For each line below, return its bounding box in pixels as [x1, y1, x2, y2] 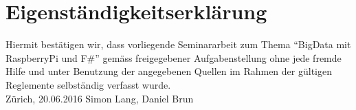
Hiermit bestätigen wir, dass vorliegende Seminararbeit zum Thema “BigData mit [5, 37, 351, 52]
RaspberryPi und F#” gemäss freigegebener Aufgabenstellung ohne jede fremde [5, 50, 342, 65]
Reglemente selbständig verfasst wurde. [5, 77, 171, 91]
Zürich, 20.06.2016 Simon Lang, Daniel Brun [5, 91, 194, 105]
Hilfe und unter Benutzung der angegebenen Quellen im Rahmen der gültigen [5, 64, 332, 78]
